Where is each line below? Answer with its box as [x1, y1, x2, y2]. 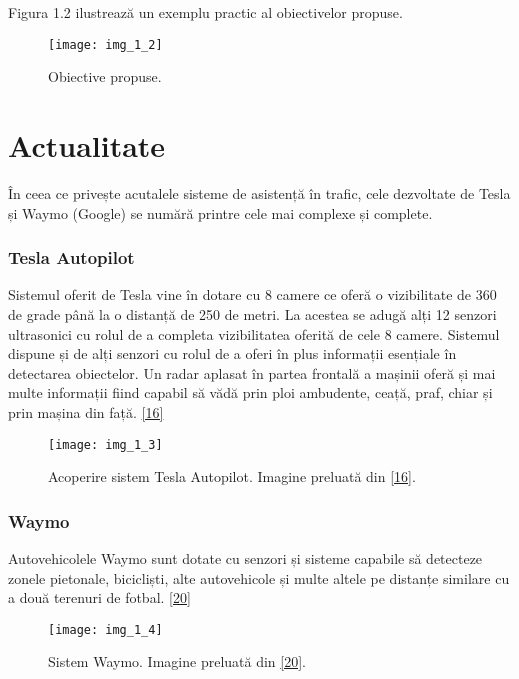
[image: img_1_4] [48, 622, 163, 637]
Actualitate [8, 125, 166, 166]
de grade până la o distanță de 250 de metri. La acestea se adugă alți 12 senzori [8, 303, 497, 324]
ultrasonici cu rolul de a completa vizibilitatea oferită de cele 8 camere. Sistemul [8, 323, 500, 344]
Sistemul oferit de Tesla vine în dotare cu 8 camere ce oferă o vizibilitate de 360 [8, 284, 497, 305]
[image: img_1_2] [48, 37, 163, 52]
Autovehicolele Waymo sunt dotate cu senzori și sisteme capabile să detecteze [8, 548, 483, 568]
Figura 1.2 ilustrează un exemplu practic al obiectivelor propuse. [8, 2, 403, 22]
